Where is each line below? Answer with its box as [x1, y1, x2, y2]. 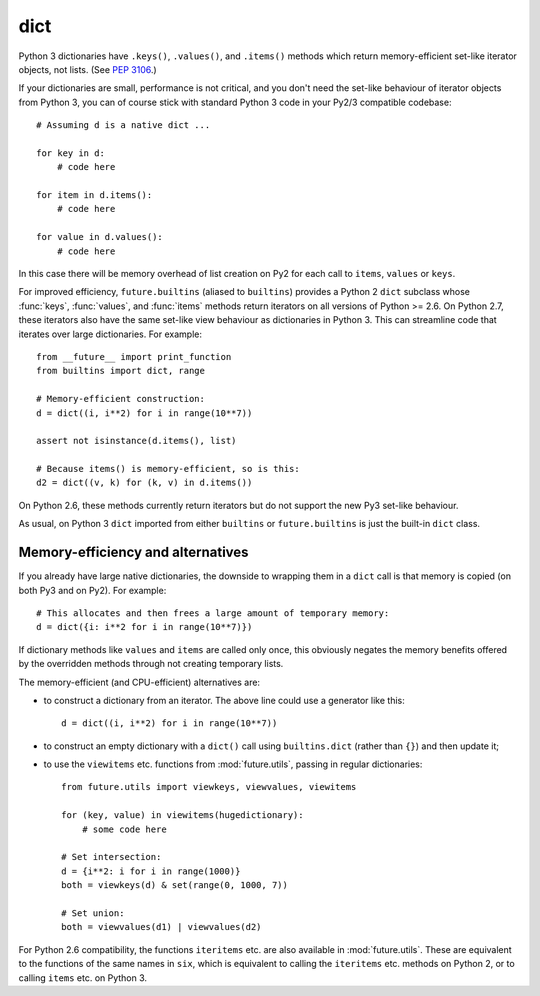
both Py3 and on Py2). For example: [18, 584, 167, 596]
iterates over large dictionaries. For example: [18, 328, 202, 340]
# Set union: [61, 907, 125, 919]
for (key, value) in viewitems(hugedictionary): [61, 810, 304, 821]
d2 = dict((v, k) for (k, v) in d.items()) [36, 477, 253, 489]
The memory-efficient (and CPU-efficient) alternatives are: [18, 676, 260, 688]
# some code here [81, 823, 167, 835]
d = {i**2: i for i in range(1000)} [61, 865, 241, 877]
